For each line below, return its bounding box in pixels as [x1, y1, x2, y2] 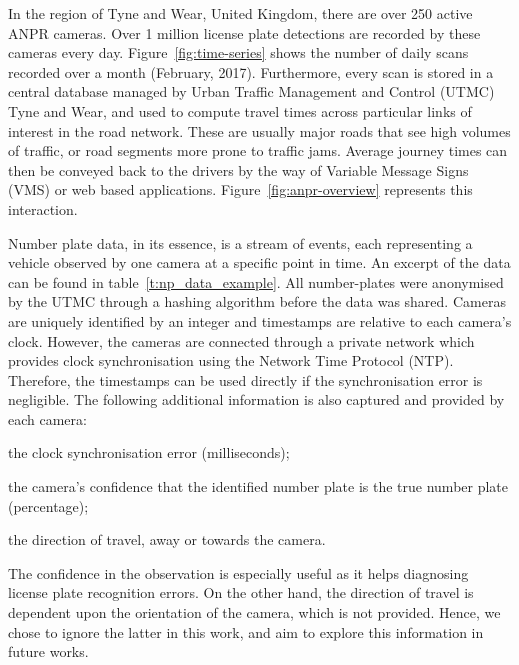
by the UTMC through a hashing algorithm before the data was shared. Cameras [8, 291, 506, 312]
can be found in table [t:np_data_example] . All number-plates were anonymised [8, 271, 504, 292]
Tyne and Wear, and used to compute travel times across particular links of [8, 100, 472, 121]
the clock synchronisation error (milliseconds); [8, 442, 290, 463]
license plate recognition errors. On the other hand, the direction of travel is [8, 582, 474, 603]
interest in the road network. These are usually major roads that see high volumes [8, 120, 511, 141]
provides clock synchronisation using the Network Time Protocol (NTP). [8, 350, 454, 371]
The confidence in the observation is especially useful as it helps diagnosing [8, 562, 469, 583]
